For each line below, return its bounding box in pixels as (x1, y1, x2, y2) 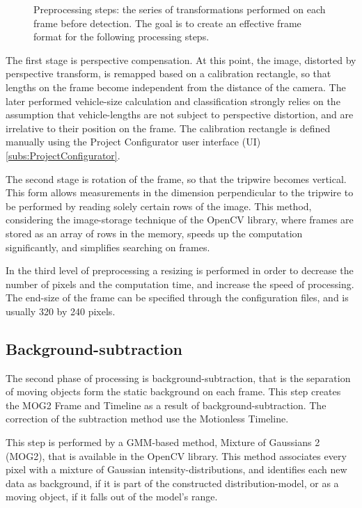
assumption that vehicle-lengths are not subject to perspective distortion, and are (6, 107, 354, 122)
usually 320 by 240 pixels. (6, 303, 116, 318)
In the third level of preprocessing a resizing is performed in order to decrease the (6, 263, 354, 278)
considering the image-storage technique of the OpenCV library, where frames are (6, 212, 354, 227)
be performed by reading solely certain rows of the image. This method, (6, 198, 312, 213)
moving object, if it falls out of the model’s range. (6, 489, 218, 504)
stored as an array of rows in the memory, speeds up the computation (6, 225, 303, 240)
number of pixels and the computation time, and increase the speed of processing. (6, 276, 354, 291)
